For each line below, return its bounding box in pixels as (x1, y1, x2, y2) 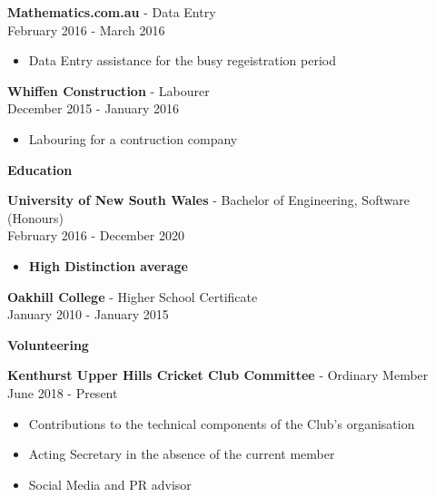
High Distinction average (28, 256, 188, 275)
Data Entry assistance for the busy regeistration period (28, 51, 336, 70)
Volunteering (7, 335, 89, 354)
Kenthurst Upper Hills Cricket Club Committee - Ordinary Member (7, 365, 429, 385)
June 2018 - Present (7, 383, 118, 402)
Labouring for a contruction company (28, 129, 238, 148)
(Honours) (7, 208, 64, 227)
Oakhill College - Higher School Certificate (7, 287, 258, 306)
